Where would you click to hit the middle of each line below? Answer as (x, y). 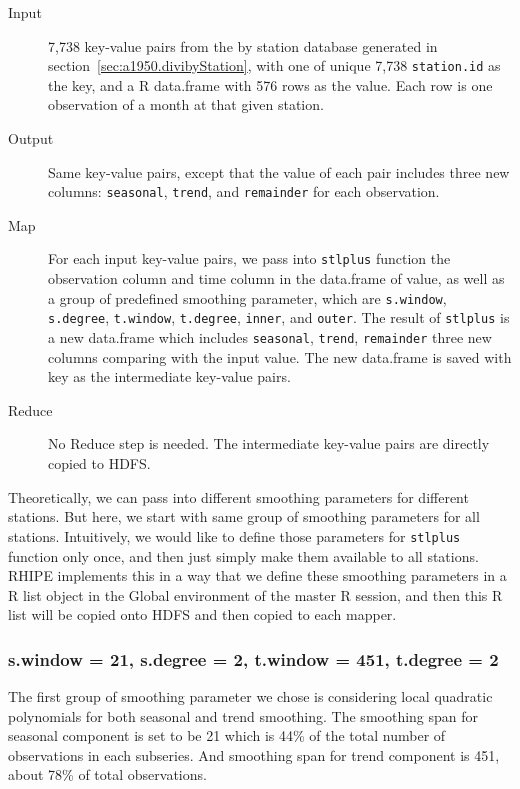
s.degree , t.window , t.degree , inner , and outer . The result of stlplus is (279, 317)
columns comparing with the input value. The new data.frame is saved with (280, 356)
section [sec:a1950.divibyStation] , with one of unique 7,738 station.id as (274, 65)
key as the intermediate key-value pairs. (169, 376)
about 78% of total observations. (107, 774)
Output (31, 138)
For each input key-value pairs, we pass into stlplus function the (249, 258)
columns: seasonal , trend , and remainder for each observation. (244, 191)
